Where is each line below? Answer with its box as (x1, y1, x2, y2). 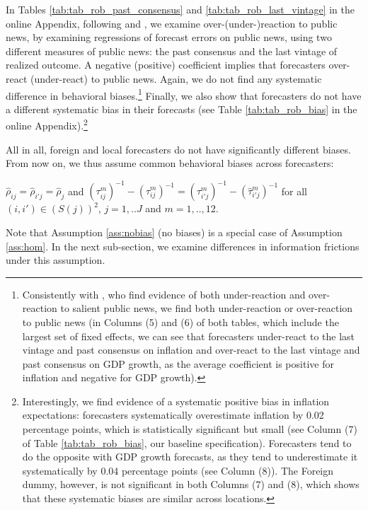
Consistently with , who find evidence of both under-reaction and (22, 286, 306, 301)
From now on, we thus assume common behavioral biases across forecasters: (6, 156, 334, 170)
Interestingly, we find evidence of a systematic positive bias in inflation (22, 393, 330, 408)
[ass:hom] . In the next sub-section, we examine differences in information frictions (6, 238, 360, 253)
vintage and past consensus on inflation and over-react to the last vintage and (22, 342, 360, 357)
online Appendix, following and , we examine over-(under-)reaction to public (6, 16, 338, 30)
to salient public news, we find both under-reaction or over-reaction (60, 301, 353, 315)
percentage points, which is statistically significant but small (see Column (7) (22, 422, 357, 436)
